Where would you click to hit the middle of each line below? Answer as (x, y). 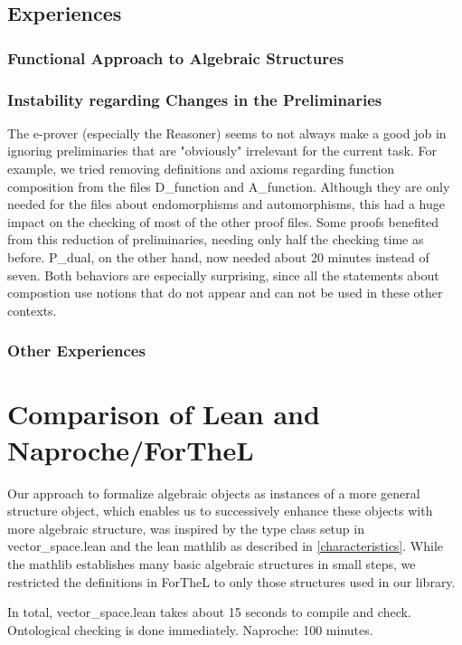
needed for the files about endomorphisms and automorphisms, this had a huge (226, 204)
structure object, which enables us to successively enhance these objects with (220, 511)
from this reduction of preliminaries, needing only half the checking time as (216, 239)
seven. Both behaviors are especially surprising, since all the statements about (223, 275)
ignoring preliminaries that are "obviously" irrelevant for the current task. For (222, 151)
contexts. (32, 310)
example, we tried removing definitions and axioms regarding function (201, 169)
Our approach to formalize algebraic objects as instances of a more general (214, 493)
